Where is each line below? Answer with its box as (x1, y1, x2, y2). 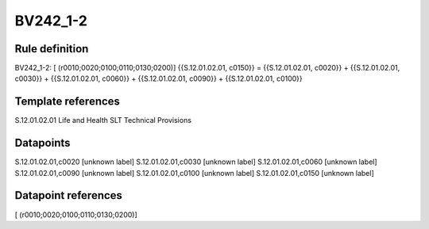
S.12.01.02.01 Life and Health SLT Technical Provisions (14, 116, 192, 125)
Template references (14, 95, 121, 109)
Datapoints (14, 136, 71, 150)
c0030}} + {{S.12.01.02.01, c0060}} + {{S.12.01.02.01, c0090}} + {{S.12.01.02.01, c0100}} (14, 74, 303, 83)
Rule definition (14, 42, 89, 55)
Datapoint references (14, 189, 123, 202)
